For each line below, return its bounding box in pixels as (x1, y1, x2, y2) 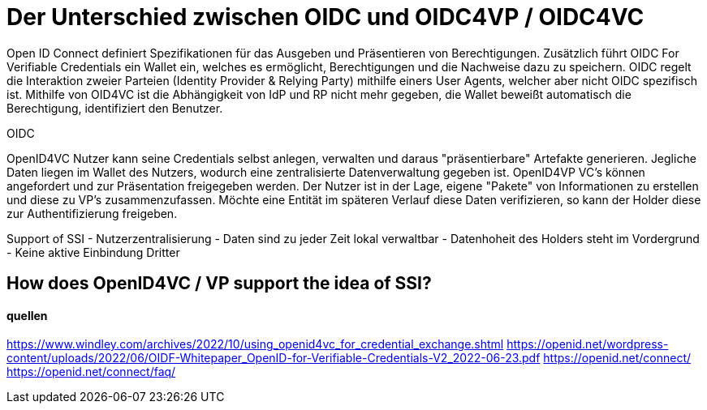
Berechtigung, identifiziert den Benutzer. (6, 100, 223, 115)
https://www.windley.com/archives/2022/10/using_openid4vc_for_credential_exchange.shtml (6, 337, 504, 352)
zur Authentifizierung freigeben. (6, 206, 178, 220)
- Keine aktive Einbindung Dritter (6, 245, 180, 259)
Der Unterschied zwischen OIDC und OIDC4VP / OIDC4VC (6, 3, 644, 31)
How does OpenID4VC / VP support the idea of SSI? (6, 273, 432, 294)
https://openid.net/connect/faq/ (6, 365, 176, 379)
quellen (6, 308, 48, 322)
